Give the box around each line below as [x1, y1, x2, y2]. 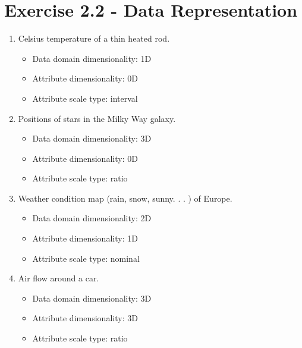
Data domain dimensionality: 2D [32, 212, 152, 224]
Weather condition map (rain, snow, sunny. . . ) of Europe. [18, 192, 232, 204]
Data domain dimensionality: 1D [32, 52, 152, 64]
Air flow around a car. [18, 272, 99, 284]
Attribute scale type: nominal [32, 252, 140, 264]
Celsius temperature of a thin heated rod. [18, 32, 170, 45]
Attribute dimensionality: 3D [32, 312, 138, 324]
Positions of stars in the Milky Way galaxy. [18, 112, 176, 124]
